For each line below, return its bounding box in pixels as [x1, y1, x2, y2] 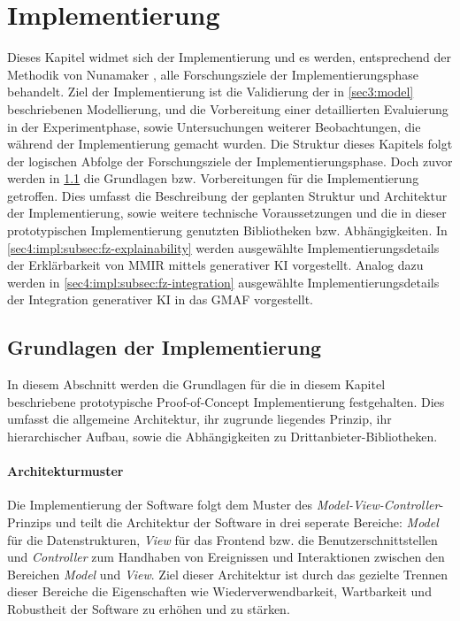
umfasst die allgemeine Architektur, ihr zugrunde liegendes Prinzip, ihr [7, 410, 392, 428]
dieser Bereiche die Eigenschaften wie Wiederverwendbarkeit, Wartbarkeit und [7, 582, 432, 601]
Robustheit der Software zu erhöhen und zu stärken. [7, 599, 290, 617]
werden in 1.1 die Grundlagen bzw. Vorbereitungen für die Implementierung [7, 169, 419, 188]
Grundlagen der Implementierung [7, 333, 322, 361]
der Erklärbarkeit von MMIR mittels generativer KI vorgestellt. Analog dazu [7, 256, 424, 274]
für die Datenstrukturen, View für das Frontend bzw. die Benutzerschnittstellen [7, 530, 438, 548]
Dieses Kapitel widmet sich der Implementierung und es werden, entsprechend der [7, 48, 452, 66]
